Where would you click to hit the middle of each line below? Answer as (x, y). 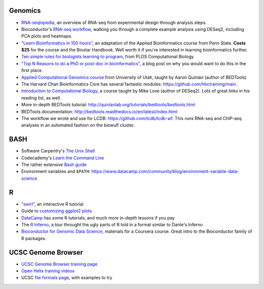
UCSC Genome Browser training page (59, 264)
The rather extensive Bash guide (54, 165)
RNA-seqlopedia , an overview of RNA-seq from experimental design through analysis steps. (114, 23)
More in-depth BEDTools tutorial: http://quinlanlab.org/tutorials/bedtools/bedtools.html (108, 105)
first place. (32, 71)
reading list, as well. (41, 97)
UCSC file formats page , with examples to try (67, 278)
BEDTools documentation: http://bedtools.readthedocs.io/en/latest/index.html (99, 111)
